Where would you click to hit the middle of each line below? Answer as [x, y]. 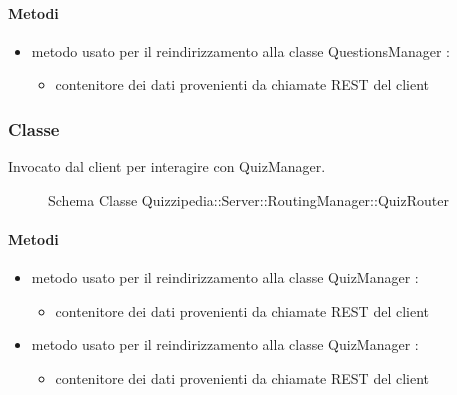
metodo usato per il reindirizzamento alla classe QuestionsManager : [240, 50]
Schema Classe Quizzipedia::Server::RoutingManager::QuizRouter [248, 199]
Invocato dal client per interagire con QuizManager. [167, 166]
